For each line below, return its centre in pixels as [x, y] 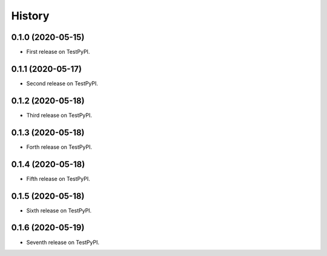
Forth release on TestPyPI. [59, 147]
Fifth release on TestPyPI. [58, 179]
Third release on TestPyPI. [59, 115]
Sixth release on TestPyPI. [59, 210]
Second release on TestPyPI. [62, 83]
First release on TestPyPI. [58, 52]
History [30, 16]
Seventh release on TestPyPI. [63, 242]
